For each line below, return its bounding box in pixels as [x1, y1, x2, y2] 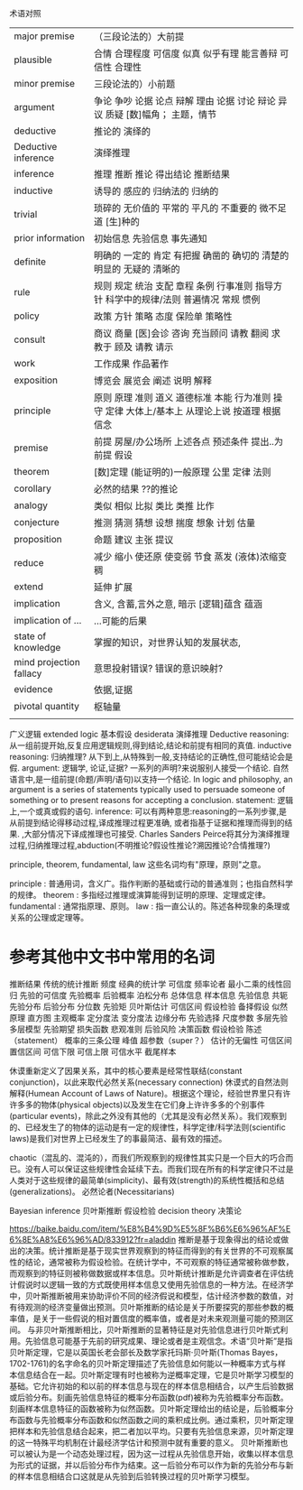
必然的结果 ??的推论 [93, 483, 179, 495]
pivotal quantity [14, 700, 79, 712]
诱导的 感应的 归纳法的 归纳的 [93, 185, 219, 197]
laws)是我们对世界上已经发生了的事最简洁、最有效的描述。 [9, 1133, 227, 1143]
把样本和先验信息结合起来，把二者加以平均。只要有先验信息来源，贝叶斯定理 [9, 1425, 294, 1437]
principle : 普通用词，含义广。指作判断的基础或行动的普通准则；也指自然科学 [9, 878, 294, 889]
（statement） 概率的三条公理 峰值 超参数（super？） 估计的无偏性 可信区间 [9, 1034, 293, 1045]
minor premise [14, 78, 75, 89]
